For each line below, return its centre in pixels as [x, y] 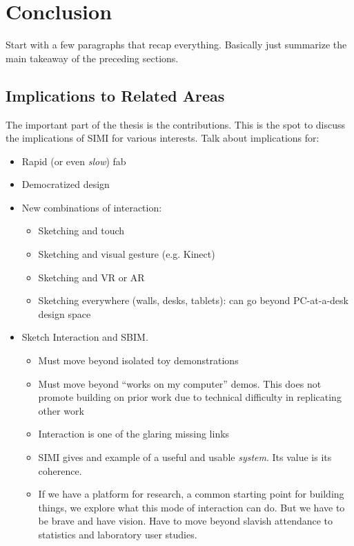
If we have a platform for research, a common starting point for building [191, 494]
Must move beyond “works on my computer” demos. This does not [180, 383]
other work [61, 410]
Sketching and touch [81, 230]
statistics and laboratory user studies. [118, 534]
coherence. [60, 470]
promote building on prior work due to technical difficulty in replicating [190, 397]
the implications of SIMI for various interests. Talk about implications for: [163, 138]
